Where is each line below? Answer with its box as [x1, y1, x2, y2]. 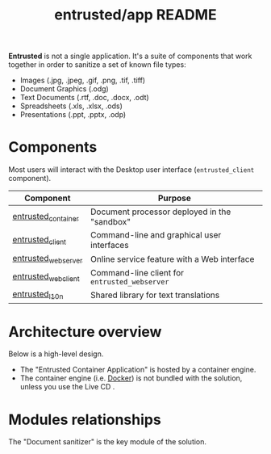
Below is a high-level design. [8, 349, 104, 359]
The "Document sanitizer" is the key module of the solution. [8, 437, 207, 447]
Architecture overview [8, 322, 162, 341]
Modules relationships [8, 410, 161, 429]
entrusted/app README [54, 6, 217, 24]
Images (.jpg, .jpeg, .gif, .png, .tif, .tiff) [19, 75, 146, 86]
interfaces [90, 240, 129, 251]
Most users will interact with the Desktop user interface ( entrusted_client [8, 165, 255, 174]
